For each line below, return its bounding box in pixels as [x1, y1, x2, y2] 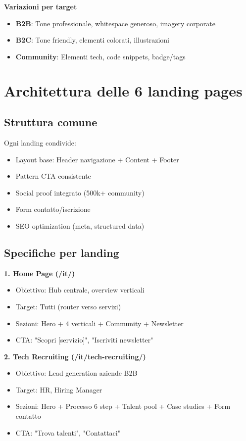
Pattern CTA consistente [15, 171, 91, 181]
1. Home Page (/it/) [4, 268, 75, 278]
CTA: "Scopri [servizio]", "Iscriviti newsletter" [15, 335, 153, 345]
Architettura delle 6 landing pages [4, 80, 243, 100]
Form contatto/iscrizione [15, 204, 91, 214]
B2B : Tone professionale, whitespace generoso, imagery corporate [15, 18, 216, 28]
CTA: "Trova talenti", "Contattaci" [15, 427, 120, 438]
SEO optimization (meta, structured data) [15, 220, 145, 231]
